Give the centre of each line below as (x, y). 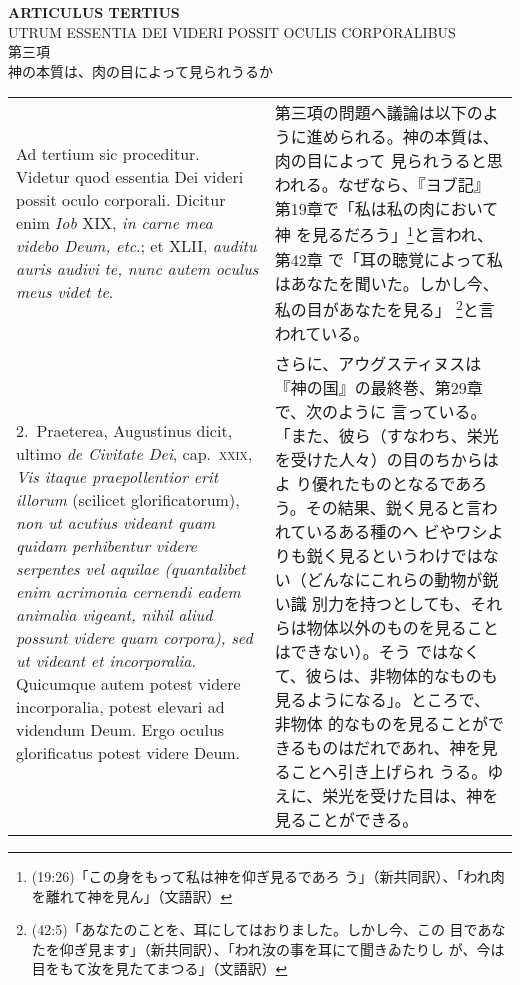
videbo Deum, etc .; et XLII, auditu (136, 246)
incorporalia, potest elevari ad (120, 706)
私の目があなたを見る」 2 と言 (384, 308)
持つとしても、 (415, 604)
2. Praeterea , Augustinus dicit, (124, 430)
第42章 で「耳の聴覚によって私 (388, 259)
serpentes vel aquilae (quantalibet (131, 568)
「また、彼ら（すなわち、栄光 (386, 436)
